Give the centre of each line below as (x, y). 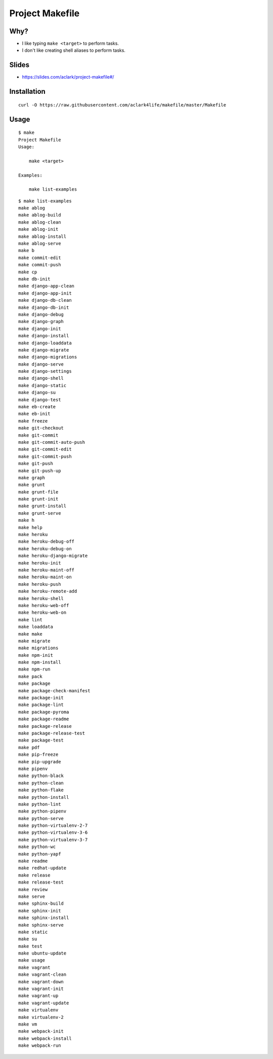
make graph (32, 478)
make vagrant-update (44, 1003)
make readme (33, 861)
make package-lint (41, 705)
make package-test (41, 740)
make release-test (41, 882)
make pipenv (33, 769)
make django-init (40, 329)
